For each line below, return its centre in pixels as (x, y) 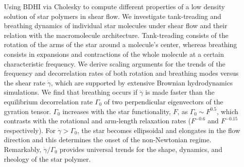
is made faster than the (180, 92)
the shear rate (25, 82)
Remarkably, (23, 149)
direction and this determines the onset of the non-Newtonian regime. (108, 140)
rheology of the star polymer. (47, 159)
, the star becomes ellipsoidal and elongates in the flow (159, 130)
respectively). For (30, 130)
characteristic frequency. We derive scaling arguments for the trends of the (115, 63)
